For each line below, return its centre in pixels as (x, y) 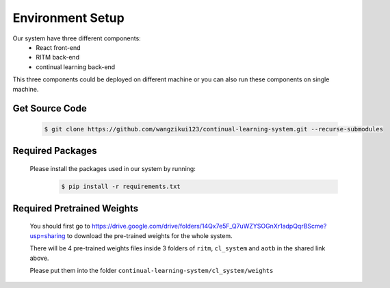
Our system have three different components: (77, 38)
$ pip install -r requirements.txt (121, 187)
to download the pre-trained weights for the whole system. (149, 235)
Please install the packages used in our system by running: (113, 168)
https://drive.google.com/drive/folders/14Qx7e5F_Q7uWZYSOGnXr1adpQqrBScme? (209, 226)
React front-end (58, 47)
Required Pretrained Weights (76, 208)
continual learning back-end (76, 67)
